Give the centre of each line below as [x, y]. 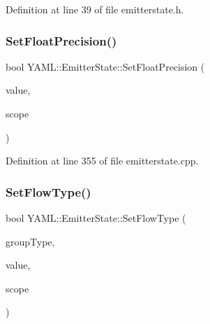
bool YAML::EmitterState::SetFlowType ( [96, 218]
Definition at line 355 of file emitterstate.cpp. [102, 161]
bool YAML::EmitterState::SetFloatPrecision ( [105, 66]
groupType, [30, 241]
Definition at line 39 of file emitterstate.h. [95, 9]
